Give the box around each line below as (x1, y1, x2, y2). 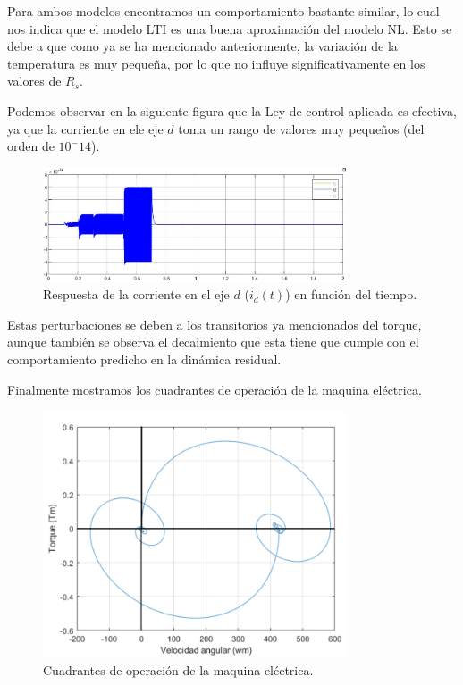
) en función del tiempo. (285, 285, 417, 304)
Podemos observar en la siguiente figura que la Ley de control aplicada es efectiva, (7, 101, 457, 120)
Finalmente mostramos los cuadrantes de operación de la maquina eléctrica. (7, 380, 422, 398)
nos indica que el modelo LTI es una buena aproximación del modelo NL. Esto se (7, 19, 452, 38)
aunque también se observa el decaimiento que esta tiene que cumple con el (7, 332, 419, 351)
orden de (7, 137, 55, 155)
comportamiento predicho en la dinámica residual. (7, 349, 282, 368)
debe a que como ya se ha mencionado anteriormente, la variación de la (7, 37, 398, 55)
